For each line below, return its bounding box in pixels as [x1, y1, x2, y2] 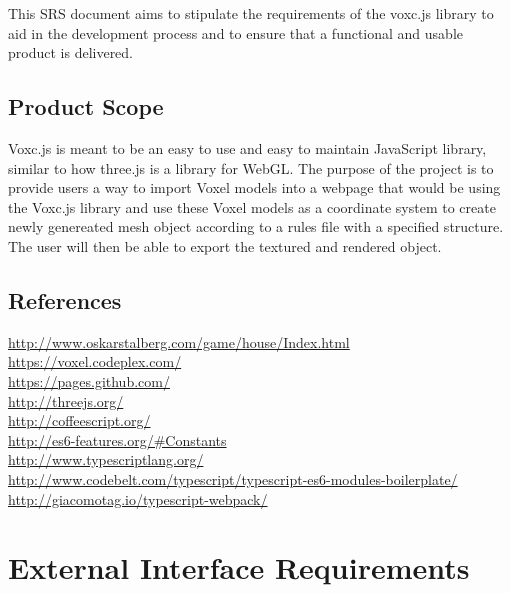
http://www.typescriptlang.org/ [8, 449, 204, 470]
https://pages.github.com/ [8, 370, 170, 391]
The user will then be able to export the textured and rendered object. [8, 235, 442, 256]
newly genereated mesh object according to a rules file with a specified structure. [8, 216, 504, 237]
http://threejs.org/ [8, 390, 124, 411]
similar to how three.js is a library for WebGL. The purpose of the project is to [8, 157, 494, 178]
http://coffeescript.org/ [8, 410, 151, 431]
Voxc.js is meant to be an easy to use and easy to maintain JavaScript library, [8, 137, 487, 158]
